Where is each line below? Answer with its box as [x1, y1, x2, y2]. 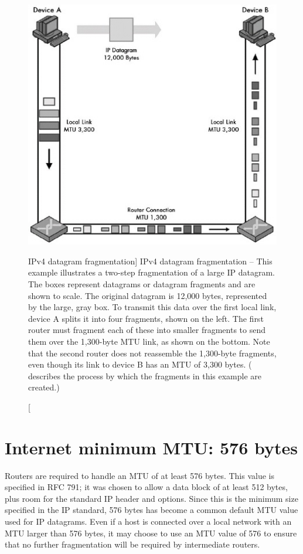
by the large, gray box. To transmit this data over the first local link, [28, 301, 277, 313]
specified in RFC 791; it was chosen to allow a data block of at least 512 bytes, [5, 481, 288, 493]
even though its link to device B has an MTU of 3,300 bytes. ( [28, 358, 252, 371]
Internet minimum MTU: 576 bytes [5, 435, 298, 459]
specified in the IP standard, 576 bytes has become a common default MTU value [5, 504, 298, 516]
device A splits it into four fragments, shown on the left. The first [28, 312, 264, 324]
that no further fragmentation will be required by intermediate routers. [5, 538, 260, 550]
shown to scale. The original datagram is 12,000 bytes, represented [28, 289, 267, 301]
